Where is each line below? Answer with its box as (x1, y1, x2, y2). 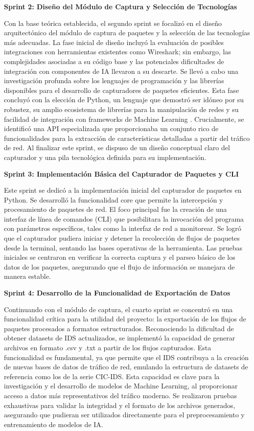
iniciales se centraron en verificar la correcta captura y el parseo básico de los (4, 252, 235, 262)
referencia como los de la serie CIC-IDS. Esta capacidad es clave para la (4, 371, 220, 381)
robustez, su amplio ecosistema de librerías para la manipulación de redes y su (4, 104, 239, 114)
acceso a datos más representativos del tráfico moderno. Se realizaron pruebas (4, 390, 237, 400)
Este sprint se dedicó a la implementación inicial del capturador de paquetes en (4, 185, 242, 195)
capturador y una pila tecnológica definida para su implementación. (4, 152, 207, 162)
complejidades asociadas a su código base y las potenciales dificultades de (4, 56, 224, 66)
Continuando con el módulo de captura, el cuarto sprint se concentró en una (4, 304, 233, 314)
